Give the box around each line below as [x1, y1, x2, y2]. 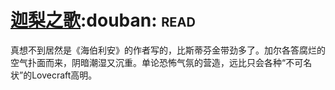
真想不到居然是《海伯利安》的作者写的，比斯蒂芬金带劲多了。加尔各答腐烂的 [10, 44, 326, 56]
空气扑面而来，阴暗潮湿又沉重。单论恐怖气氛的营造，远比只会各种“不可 [10, 56, 304, 68]
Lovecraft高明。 [31, 69, 98, 81]
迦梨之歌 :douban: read [10, 9, 196, 32]
